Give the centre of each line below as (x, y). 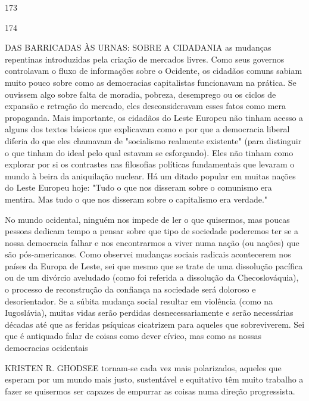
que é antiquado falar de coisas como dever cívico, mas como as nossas (133, 336)
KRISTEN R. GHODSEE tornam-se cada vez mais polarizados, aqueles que (143, 367)
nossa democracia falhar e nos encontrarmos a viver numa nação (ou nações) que (152, 242)
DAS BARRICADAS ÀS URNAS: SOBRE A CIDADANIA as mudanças (138, 47)
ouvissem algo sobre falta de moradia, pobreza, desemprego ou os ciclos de (141, 94)
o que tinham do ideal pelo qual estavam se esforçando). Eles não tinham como (149, 152)
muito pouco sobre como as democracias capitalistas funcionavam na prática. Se (151, 82)
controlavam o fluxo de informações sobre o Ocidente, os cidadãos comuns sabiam (154, 71)
